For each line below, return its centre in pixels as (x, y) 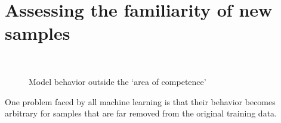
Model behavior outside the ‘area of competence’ (118, 81)
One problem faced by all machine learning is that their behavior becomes (140, 101)
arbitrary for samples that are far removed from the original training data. (141, 113)
